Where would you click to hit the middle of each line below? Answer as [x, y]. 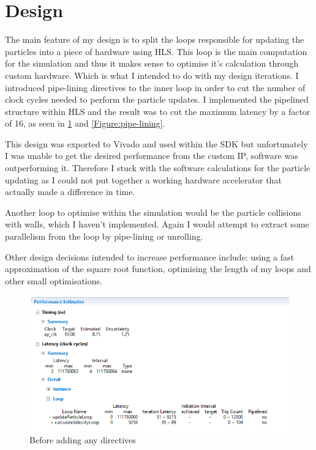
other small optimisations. [54, 280]
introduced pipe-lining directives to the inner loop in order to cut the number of [155, 87]
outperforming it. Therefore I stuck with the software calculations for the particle [158, 168]
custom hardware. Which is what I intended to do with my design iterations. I [152, 75]
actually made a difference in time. [70, 192]
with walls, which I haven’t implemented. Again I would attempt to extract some [157, 224]
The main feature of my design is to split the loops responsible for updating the [155, 39]
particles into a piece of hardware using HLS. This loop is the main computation [156, 51]
